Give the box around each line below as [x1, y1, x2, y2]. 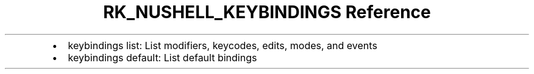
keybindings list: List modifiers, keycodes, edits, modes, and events [68, 39, 377, 52]
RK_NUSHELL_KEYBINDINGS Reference [103, 2, 431, 22]
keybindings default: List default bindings [68, 51, 257, 64]
